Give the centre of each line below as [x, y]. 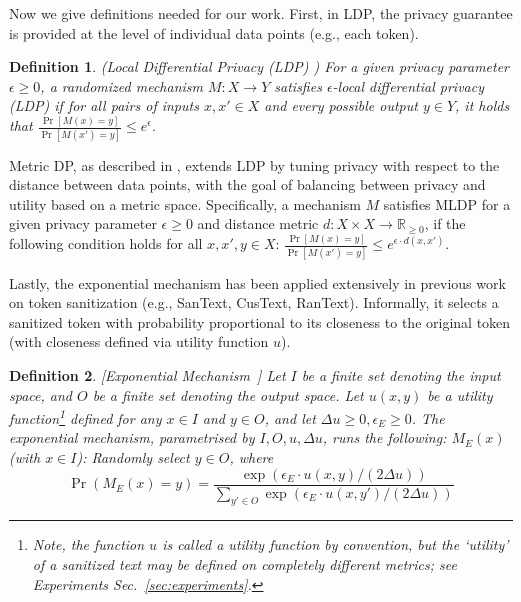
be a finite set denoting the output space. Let [228, 394]
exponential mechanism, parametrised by [132, 437]
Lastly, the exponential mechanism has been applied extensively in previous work [257, 282]
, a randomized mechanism [121, 85]
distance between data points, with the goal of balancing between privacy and [247, 184]
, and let [290, 417]
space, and [40, 394]
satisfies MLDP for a [447, 203]
